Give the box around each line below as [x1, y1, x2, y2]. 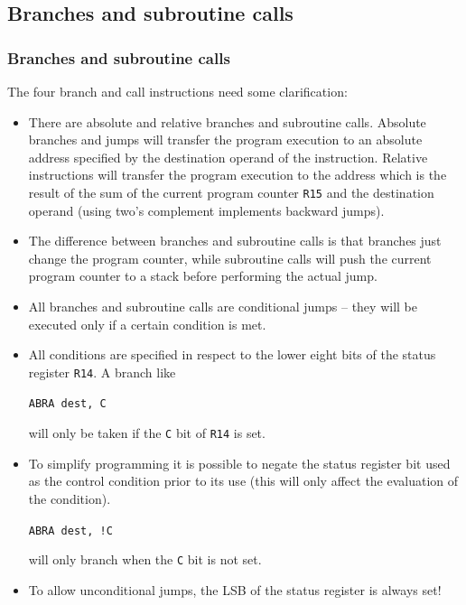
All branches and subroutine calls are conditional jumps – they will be [28, 297, 417, 315]
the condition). [28, 489, 111, 507]
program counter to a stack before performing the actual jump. [28, 266, 377, 285]
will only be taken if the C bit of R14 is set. [28, 423, 266, 442]
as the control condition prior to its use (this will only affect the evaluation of [28, 471, 459, 490]
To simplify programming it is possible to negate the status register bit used [28, 453, 451, 472]
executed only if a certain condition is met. [28, 314, 266, 333]
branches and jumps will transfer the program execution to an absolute [28, 130, 423, 149]
